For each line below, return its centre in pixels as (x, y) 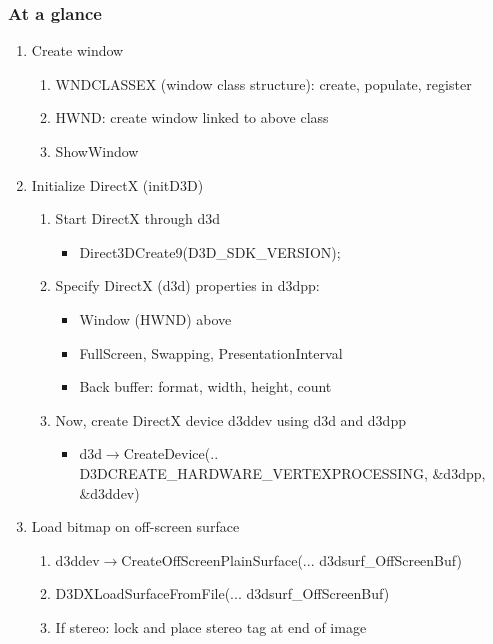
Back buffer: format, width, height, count (205, 386)
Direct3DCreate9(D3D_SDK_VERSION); (210, 251)
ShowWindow (97, 151)
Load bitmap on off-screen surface (135, 526)
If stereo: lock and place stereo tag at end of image (211, 626)
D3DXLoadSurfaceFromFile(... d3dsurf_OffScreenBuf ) (222, 593)
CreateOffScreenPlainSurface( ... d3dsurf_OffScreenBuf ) (291, 559)
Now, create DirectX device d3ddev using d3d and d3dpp (230, 419)
